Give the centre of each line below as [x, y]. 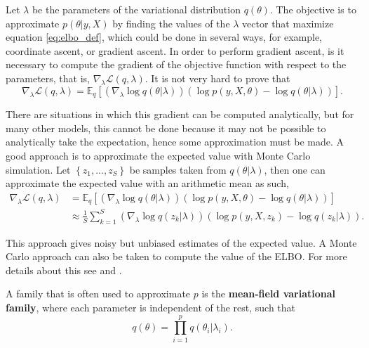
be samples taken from [178, 169]
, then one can [295, 169]
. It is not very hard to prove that [217, 78]
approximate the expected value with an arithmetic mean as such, [147, 183]
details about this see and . [64, 270]
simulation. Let [38, 169]
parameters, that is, [48, 78]
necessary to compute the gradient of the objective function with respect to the [176, 64]
